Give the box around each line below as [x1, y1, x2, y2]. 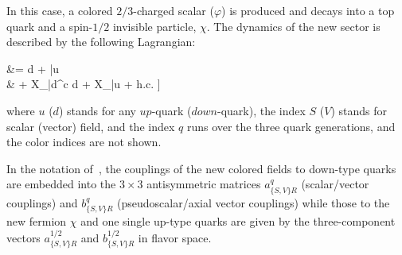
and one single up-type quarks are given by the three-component [80, 213, 396, 230]
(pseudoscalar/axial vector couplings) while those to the [117, 194, 390, 211]
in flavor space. [138, 229, 212, 245]
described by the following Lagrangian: [6, 33, 196, 50]
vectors [6, 229, 41, 245]
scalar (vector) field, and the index [6, 118, 175, 134]
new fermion [6, 213, 67, 230]
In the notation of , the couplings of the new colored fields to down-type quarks [6, 160, 396, 176]
